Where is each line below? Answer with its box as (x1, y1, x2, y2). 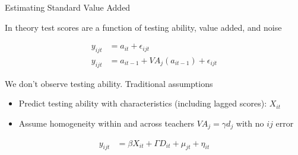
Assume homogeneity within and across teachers (18, 117, 194, 130)
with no (236, 117, 264, 130)
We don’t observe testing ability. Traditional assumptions (5, 77, 213, 89)
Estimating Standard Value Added (5, 1, 131, 13)
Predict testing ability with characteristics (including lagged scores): (18, 97, 267, 109)
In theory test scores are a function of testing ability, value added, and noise (5, 21, 282, 33)
